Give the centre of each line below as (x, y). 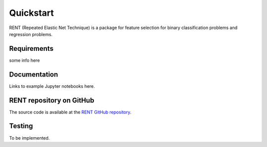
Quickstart (32, 13)
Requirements (31, 49)
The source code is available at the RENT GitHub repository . (70, 112)
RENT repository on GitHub (52, 100)
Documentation (34, 74)
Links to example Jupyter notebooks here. (52, 86)
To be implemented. (29, 138)
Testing (21, 126)
